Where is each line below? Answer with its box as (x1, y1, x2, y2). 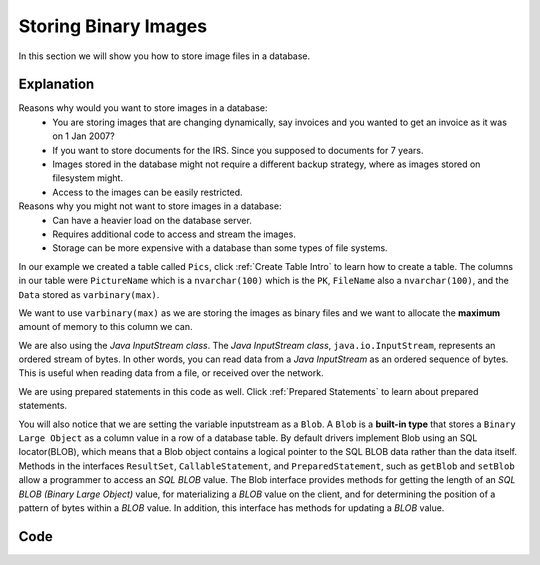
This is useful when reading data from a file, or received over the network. (18, 367, 324, 379)
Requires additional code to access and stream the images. (52, 228, 297, 240)
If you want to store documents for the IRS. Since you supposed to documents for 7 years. (52, 144, 424, 156)
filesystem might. (52, 172, 124, 184)
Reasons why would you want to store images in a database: (18, 102, 269, 114)
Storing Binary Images (18, 15, 208, 37)
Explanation (18, 76, 95, 93)
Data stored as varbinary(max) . (18, 288, 160, 300)
